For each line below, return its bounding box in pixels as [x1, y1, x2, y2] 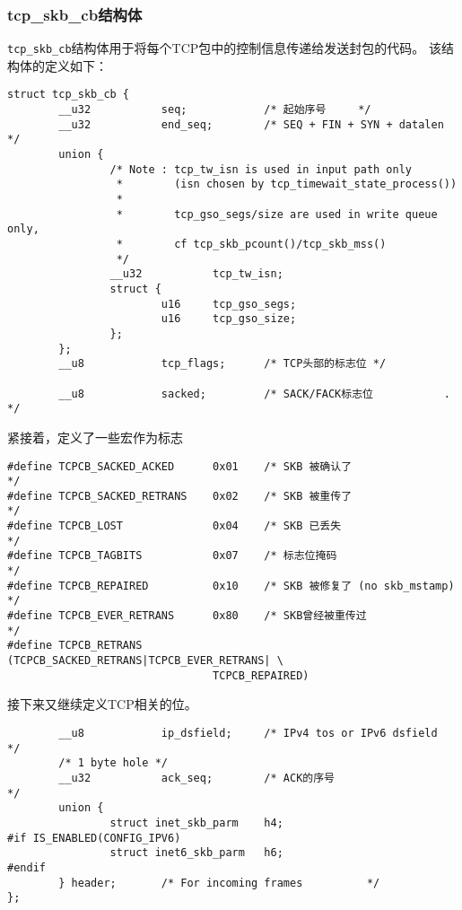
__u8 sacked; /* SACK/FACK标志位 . [58, 387, 450, 400]
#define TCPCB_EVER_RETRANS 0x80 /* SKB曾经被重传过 [7, 609, 367, 623]
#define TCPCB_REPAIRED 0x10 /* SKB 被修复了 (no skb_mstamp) [7, 579, 455, 592]
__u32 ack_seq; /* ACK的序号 [58, 771, 335, 784]
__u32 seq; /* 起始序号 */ [58, 103, 371, 117]
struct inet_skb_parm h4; [109, 816, 283, 829]
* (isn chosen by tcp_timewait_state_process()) [116, 178, 458, 191]
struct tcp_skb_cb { [7, 88, 130, 101]
